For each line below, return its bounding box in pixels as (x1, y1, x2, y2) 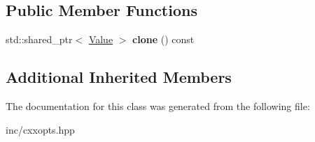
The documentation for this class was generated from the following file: (6, 99, 310, 113)
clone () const (132, 32, 195, 47)
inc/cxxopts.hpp (6, 122, 75, 136)
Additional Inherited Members (6, 66, 232, 88)
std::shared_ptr (6, 32, 73, 47)
